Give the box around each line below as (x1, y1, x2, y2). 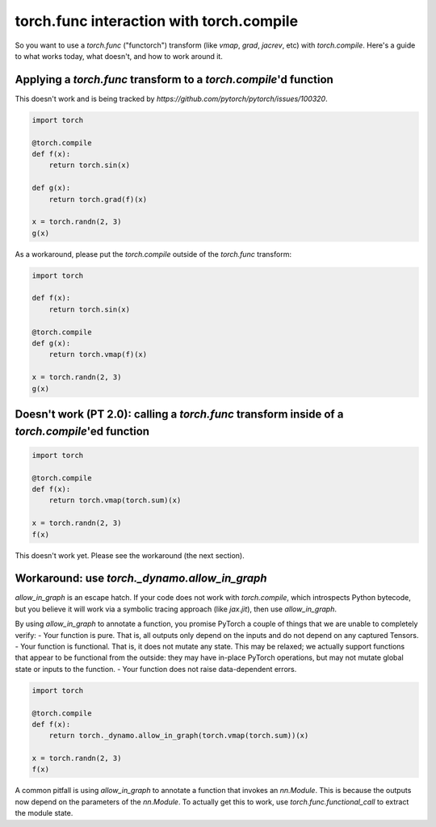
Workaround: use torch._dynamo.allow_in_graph (15, 572, 267, 586)
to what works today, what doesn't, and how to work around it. (15, 51, 224, 61)
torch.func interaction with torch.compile (15, 12, 299, 30)
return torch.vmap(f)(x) (48, 350, 148, 359)
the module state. (15, 808, 73, 818)
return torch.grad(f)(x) (48, 195, 148, 204)
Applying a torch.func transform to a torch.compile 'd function (15, 73, 334, 86)
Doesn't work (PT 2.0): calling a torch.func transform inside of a (15, 408, 344, 422)
